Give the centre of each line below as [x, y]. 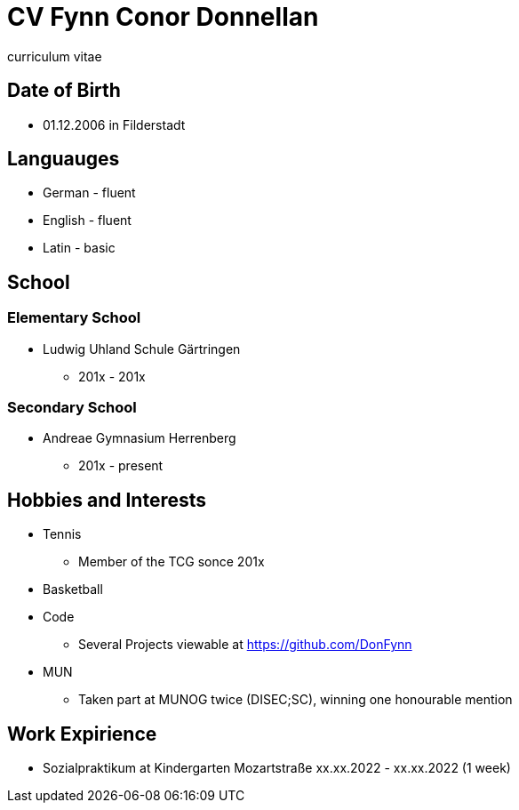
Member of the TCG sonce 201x [172, 562]
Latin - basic [79, 248]
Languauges [64, 159]
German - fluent [89, 193]
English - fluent [87, 221]
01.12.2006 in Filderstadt [114, 124]
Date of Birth [64, 91]
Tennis [62, 534]
